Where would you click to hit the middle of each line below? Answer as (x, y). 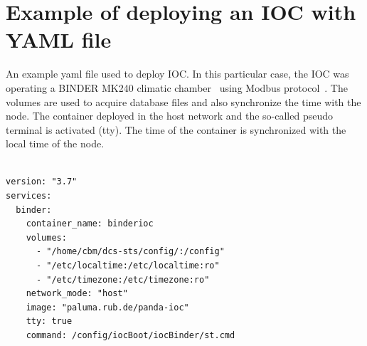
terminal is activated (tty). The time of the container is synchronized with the (176, 129)
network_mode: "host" (77, 294)
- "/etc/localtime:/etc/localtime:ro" (128, 266)
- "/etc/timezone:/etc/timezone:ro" (123, 279)
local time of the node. (55, 143)
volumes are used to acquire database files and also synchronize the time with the (183, 101)
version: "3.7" (42, 182)
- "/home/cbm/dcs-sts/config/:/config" (130, 252)
